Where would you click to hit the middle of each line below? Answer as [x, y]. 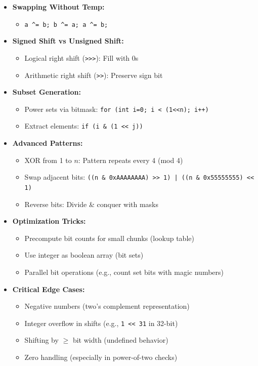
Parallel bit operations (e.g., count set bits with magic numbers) [124, 272]
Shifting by [41, 340]
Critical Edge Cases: [49, 289]
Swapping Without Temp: [58, 7]
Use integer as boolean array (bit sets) [84, 255]
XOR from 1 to [48, 160]
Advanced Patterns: [48, 143]
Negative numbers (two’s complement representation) [107, 306]
